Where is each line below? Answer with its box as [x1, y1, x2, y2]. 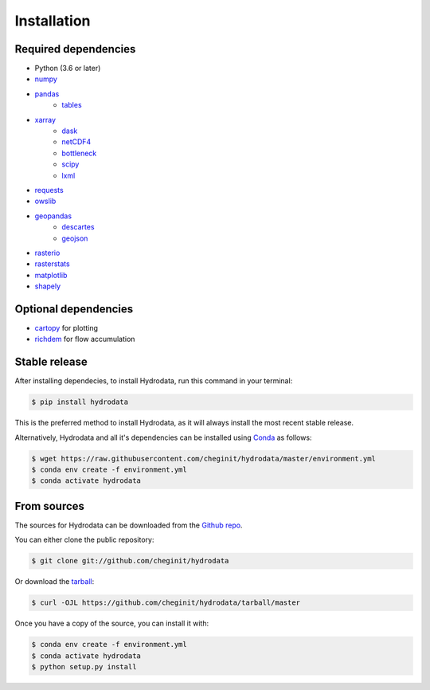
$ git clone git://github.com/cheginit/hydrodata [31, 556, 229, 566]
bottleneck [61, 148, 97, 158]
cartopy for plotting [34, 323, 99, 332]
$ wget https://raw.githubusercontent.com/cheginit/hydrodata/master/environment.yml [31, 454, 376, 463]
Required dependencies [14, 42, 136, 56]
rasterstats [34, 259, 71, 269]
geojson [61, 233, 88, 243]
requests [34, 185, 64, 194]
